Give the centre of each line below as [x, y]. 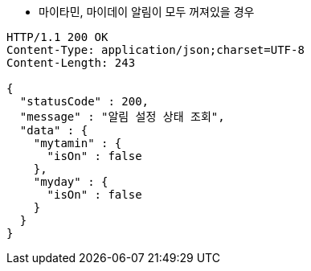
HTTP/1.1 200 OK [57, 37]
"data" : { [54, 130]
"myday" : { [71, 182]
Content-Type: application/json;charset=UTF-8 [155, 50]
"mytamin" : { [78, 143]
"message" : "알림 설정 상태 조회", [122, 117]
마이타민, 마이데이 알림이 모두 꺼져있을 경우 [147, 12]
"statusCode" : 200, [84, 101]
